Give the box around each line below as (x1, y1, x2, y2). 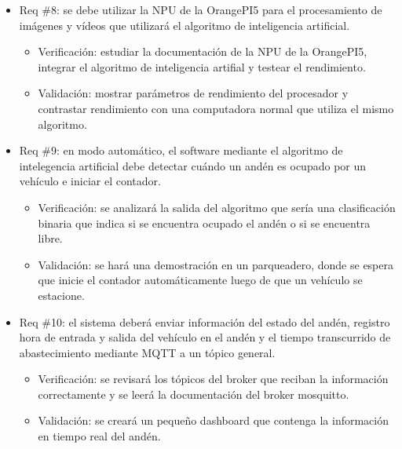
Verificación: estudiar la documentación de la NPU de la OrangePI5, (38, 43, 367, 60)
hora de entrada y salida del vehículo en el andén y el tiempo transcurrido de (19, 329, 391, 345)
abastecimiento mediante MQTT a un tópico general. (19, 344, 276, 360)
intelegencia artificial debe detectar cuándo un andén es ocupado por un (19, 157, 367, 173)
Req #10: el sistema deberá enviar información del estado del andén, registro (19, 313, 390, 330)
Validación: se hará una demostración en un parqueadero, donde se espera (38, 256, 394, 272)
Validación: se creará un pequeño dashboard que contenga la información (38, 412, 389, 429)
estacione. (38, 287, 85, 303)
